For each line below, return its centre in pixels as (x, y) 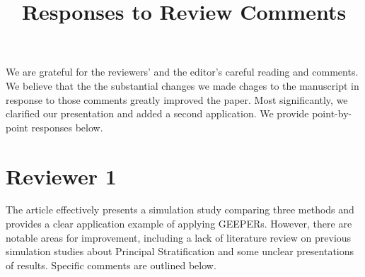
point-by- (332, 113)
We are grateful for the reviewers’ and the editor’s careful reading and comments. (182, 72)
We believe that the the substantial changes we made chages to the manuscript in (182, 85)
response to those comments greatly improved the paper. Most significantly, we (177, 99)
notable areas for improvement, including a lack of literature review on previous (179, 237)
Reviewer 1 (61, 176)
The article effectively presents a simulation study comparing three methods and (180, 210)
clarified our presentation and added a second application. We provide (157, 113)
